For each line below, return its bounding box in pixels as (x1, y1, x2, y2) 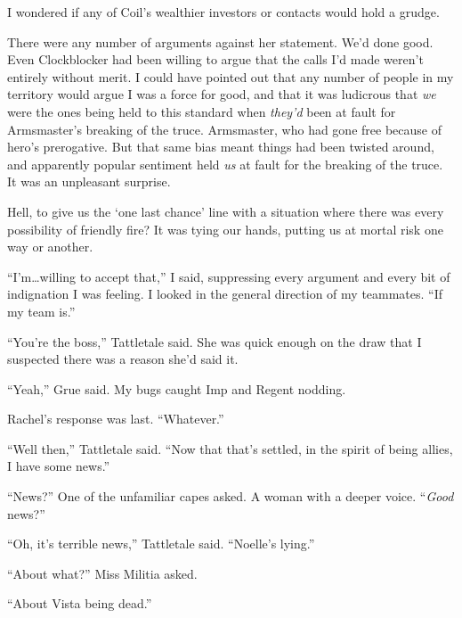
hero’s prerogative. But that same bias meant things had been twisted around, (7, 137, 434, 156)
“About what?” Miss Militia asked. (7, 564, 198, 582)
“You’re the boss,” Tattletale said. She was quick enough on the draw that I (7, 332, 422, 350)
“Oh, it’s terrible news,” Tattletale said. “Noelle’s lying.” (7, 534, 315, 553)
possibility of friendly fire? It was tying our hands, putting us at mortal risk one (7, 219, 443, 238)
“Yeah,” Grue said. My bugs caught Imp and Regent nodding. (7, 379, 346, 398)
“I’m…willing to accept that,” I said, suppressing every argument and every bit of (7, 267, 450, 285)
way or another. (7, 237, 93, 256)
